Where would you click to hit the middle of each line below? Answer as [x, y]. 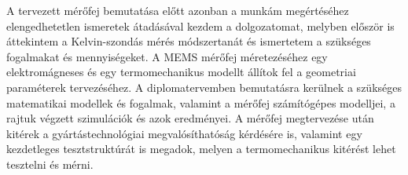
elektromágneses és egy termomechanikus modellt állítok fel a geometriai [181, 72]
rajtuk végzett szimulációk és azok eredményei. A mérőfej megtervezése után [190, 118]
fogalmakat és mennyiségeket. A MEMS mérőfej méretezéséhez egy [167, 56]
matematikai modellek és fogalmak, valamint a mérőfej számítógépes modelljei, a [201, 102]
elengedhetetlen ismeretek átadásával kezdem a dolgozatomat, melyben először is [200, 26]
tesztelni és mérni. [50, 164]
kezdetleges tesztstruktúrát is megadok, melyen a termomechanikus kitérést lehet [201, 149]
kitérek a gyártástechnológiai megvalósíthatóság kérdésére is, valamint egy [184, 133]
